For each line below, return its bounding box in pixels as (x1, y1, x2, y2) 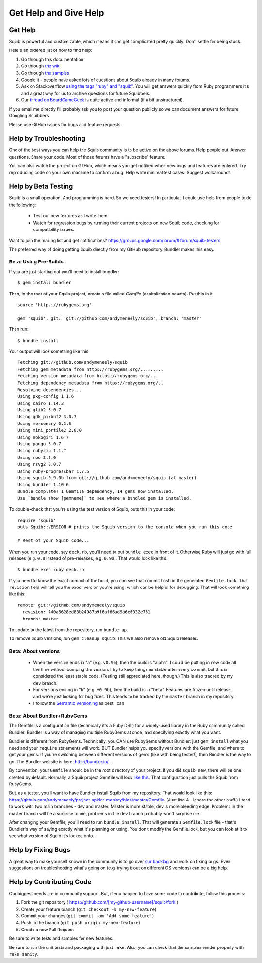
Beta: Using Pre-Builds (9, 259, 64, 265)
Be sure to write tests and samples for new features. (9, 935, 114, 941)
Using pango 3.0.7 (17, 441, 62, 447)
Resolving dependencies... (17, 387, 82, 392)
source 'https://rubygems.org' (17, 302, 92, 308)
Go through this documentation (21, 56, 83, 62)
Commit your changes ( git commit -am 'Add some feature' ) (21, 913, 154, 919)
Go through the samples (21, 70, 70, 76)
